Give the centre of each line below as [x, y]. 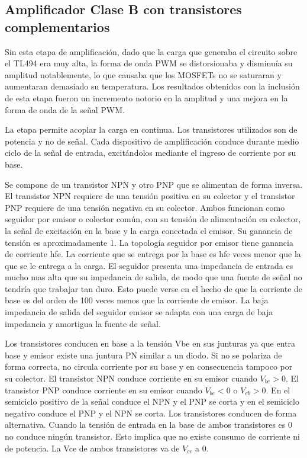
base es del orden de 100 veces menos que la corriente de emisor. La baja [137, 300]
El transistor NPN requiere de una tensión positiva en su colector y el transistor [150, 196]
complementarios [57, 26]
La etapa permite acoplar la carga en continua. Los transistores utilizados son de [151, 129]
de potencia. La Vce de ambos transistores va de [92, 448]
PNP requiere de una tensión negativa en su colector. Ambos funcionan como [145, 207]
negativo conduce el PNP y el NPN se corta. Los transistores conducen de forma [151, 413]
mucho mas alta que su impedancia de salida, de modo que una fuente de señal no [153, 277]
